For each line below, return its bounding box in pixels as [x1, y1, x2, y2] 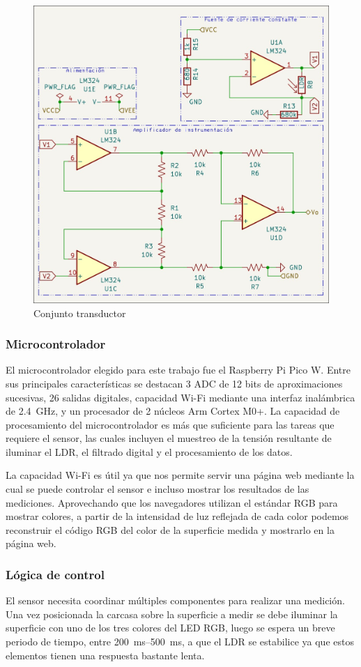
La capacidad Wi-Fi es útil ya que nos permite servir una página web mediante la [6, 468, 355, 482]
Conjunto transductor [33, 305, 126, 320]
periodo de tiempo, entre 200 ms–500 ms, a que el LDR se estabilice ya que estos [6, 634, 354, 649]
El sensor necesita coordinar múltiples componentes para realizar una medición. [6, 593, 345, 608]
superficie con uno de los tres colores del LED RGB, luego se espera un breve [6, 620, 335, 635]
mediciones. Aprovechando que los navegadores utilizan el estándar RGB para [6, 495, 338, 509]
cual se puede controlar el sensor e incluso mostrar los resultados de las [6, 482, 309, 496]
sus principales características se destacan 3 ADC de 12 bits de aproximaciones [6, 376, 343, 390]
